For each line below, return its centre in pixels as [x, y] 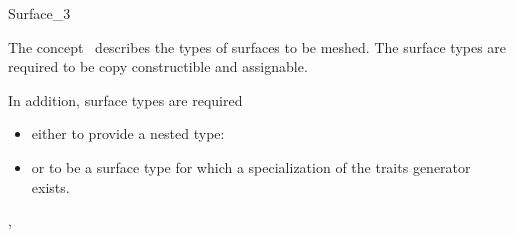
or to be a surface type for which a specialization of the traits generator [251, 166]
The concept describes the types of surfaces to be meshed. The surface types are [257, 46]
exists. [50, 186]
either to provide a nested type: [128, 133]
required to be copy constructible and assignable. [158, 66]
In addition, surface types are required [125, 99]
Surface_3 [39, 13]
